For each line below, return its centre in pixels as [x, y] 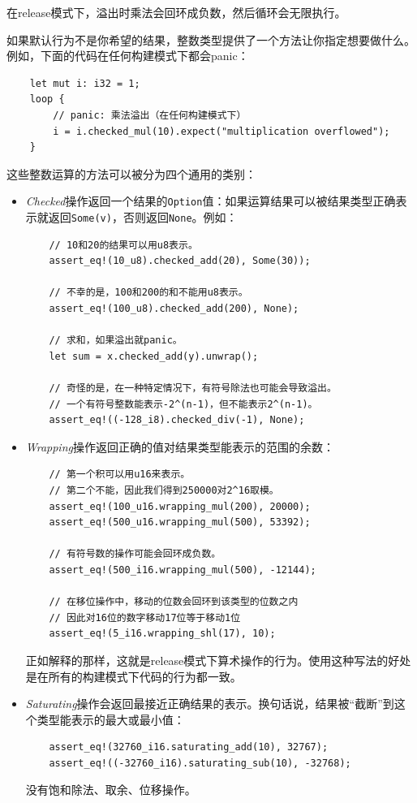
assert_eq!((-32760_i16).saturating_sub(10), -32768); [200, 763]
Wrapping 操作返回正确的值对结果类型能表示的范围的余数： [180, 446]
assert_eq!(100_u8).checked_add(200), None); [174, 309]
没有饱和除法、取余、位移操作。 [111, 790]
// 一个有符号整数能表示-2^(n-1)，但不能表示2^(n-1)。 [183, 404]
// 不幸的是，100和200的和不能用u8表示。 [148, 293]
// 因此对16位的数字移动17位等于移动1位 [145, 617]
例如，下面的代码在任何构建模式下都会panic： [128, 56]
